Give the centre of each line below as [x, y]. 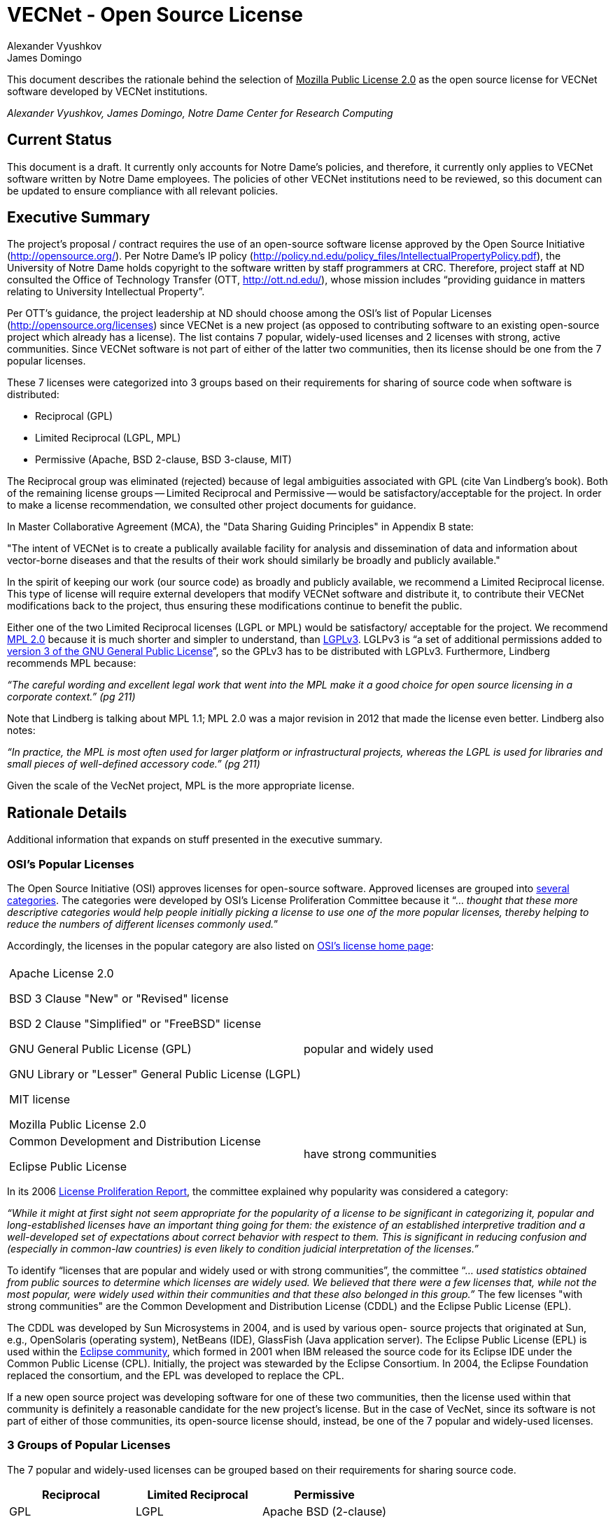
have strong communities [370, 1154]
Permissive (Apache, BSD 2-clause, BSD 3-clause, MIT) [163, 460]
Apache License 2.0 [62, 974]
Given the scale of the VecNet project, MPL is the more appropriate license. [181, 786]
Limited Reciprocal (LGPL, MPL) [108, 438]
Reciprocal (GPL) [74, 416]
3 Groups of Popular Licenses [89, 1445]
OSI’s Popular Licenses [71, 864]
